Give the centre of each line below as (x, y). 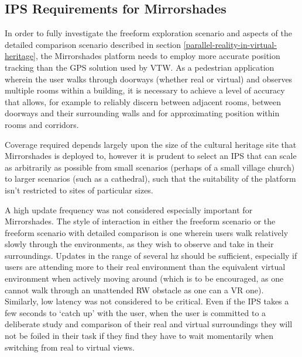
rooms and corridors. (42, 124)
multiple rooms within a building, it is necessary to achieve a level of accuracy (145, 90)
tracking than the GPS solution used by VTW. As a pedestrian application (140, 67)
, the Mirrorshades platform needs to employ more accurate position (158, 56)
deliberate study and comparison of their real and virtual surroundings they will (149, 324)
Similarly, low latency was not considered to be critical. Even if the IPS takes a (147, 301)
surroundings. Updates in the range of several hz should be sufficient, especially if (151, 255)
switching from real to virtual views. (70, 347)
